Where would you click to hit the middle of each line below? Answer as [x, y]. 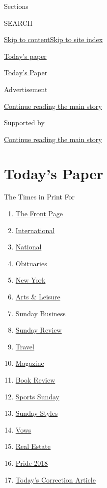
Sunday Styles [37, 413]
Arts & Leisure [38, 297]
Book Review [35, 380]
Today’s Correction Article [55, 479]
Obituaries [31, 263]
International [35, 230]
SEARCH [18, 23]
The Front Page [39, 214]
